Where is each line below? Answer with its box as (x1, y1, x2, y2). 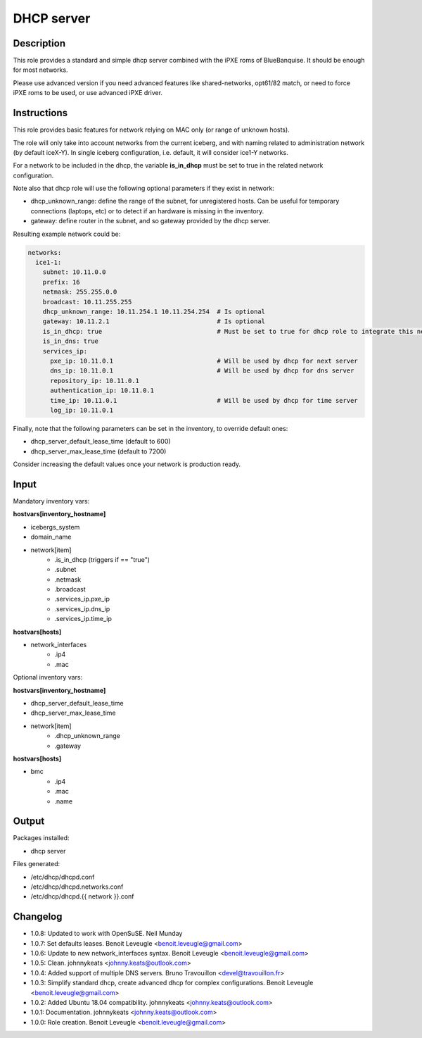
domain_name (30, 532, 72, 542)
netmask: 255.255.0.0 (42, 288, 117, 296)
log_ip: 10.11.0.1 (50, 406, 114, 414)
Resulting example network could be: (13, 230, 121, 238)
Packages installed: (13, 834, 70, 842)
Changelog (13, 911, 63, 923)
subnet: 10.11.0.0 (42, 268, 106, 276)
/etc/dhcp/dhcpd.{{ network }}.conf (30, 892, 134, 901)
